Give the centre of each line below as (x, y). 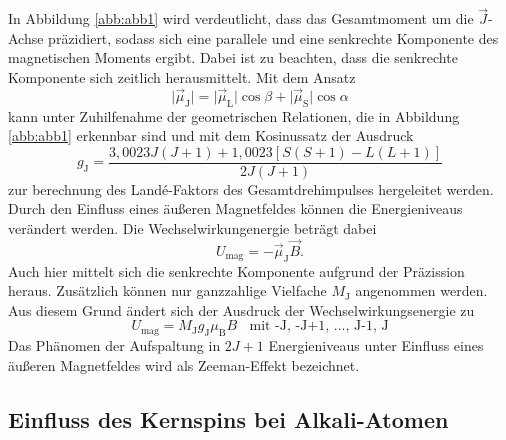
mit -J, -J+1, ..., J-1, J (319, 326)
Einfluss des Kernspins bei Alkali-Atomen (228, 418)
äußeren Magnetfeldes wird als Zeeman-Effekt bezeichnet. (184, 364)
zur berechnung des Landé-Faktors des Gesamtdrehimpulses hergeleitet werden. (251, 188)
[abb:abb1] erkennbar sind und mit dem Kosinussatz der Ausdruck (211, 135)
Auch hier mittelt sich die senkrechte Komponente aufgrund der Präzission (236, 270)
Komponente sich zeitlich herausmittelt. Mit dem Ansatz (182, 77)
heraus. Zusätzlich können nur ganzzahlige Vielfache (167, 290)
